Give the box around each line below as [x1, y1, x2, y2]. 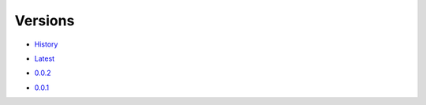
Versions [14, 12, 75, 29]
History [34, 39, 58, 49]
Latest [34, 54, 55, 63]
